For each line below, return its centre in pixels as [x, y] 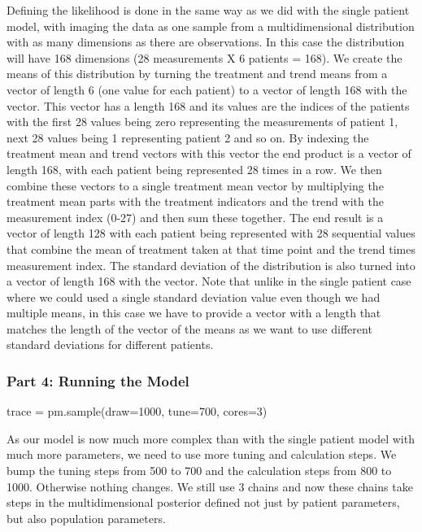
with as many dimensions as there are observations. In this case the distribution [206, 42]
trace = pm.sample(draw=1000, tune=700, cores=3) [137, 411]
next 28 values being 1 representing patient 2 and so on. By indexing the [188, 137]
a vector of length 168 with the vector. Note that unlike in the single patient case [209, 281]
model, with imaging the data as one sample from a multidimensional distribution [211, 26]
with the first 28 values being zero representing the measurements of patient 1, [202, 122]
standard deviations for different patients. [110, 344]
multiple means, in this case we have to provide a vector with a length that [194, 313]
